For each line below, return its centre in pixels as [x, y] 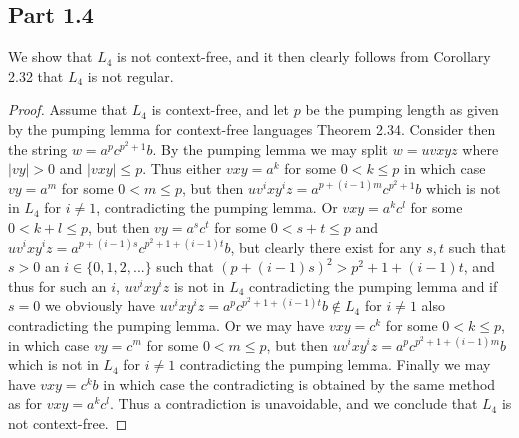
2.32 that [36, 75]
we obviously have [100, 305]
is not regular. [130, 75]
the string [38, 148]
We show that [50, 56]
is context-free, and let [220, 109]
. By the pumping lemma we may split [270, 148]
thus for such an [57, 285]
